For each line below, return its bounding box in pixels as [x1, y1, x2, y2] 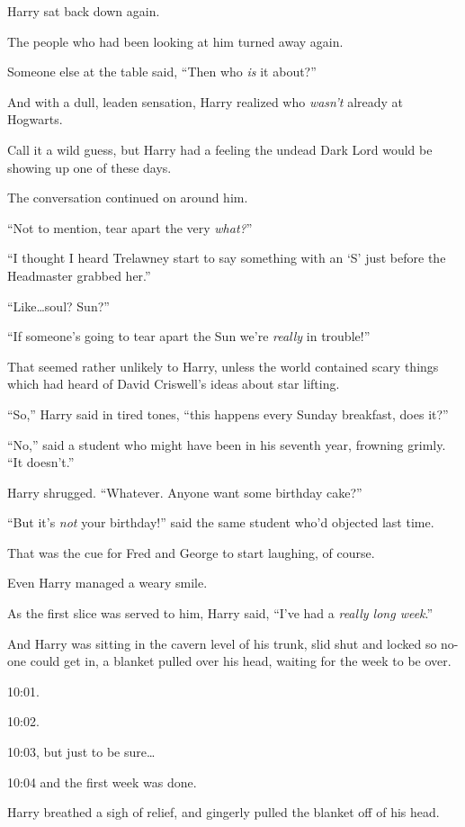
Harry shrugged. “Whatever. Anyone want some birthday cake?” [7, 482, 362, 501]
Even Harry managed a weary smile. [7, 573, 208, 592]
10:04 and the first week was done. [7, 772, 197, 791]
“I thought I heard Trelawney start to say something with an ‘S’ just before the [7, 248, 446, 267]
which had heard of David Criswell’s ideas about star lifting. [7, 374, 340, 393]
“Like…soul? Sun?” [7, 296, 110, 315]
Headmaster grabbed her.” [7, 265, 151, 284]
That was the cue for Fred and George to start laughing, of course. [7, 543, 375, 562]
